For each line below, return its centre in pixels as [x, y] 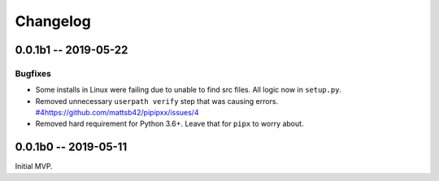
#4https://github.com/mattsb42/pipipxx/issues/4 [117, 113]
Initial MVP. [34, 166]
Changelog [53, 21]
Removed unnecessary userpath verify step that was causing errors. [157, 101]
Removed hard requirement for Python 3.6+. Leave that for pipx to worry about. [170, 124]
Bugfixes [33, 73]
